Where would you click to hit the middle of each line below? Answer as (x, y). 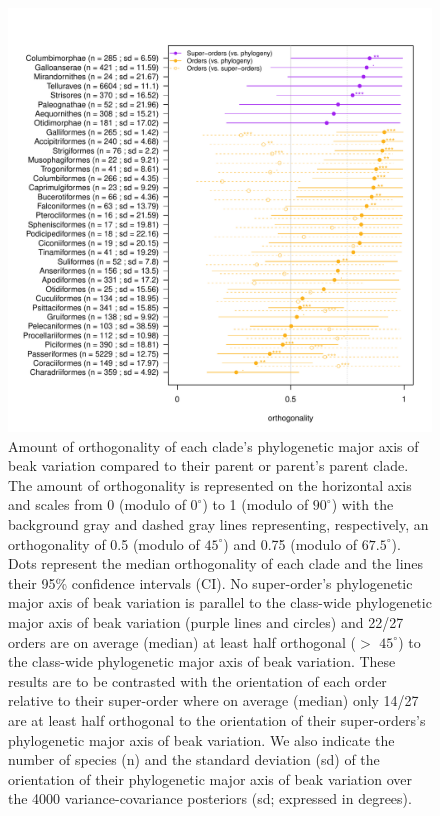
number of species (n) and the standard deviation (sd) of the (194, 759)
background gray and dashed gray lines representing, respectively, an (218, 523)
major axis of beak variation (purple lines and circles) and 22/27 (206, 621)
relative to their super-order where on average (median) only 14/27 (213, 700)
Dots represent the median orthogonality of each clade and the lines (216, 563)
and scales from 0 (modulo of (97, 504)
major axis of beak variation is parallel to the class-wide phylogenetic (220, 602)
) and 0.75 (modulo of (290, 543)
